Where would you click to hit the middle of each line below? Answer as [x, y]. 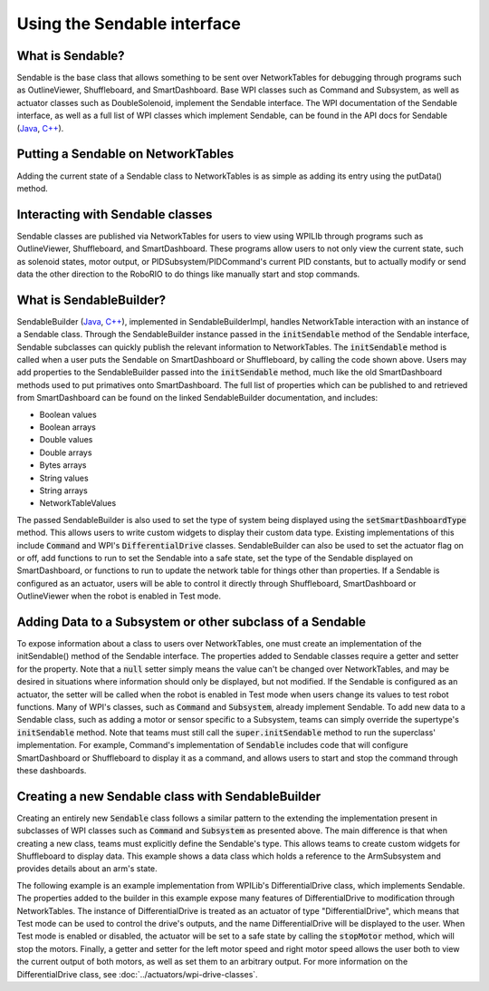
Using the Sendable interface [129, 24]
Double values [66, 440]
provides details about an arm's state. [87, 869]
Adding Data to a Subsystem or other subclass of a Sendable [192, 622]
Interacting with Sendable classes [115, 214]
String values [64, 478]
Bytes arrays [63, 465]
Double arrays [66, 452]
